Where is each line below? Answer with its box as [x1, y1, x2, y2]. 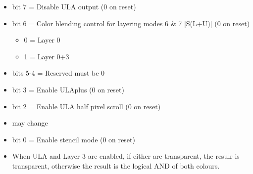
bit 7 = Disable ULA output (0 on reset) [12, 1, 136, 11]
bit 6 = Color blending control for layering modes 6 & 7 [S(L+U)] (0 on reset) [12, 18, 250, 28]
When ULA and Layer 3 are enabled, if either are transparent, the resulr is [12, 151, 240, 161]
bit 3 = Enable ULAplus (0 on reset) [12, 84, 124, 94]
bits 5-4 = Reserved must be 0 [12, 68, 105, 78]
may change [12, 118, 48, 128]
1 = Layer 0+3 [24, 51, 69, 61]
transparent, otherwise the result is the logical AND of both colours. [12, 160, 220, 171]
